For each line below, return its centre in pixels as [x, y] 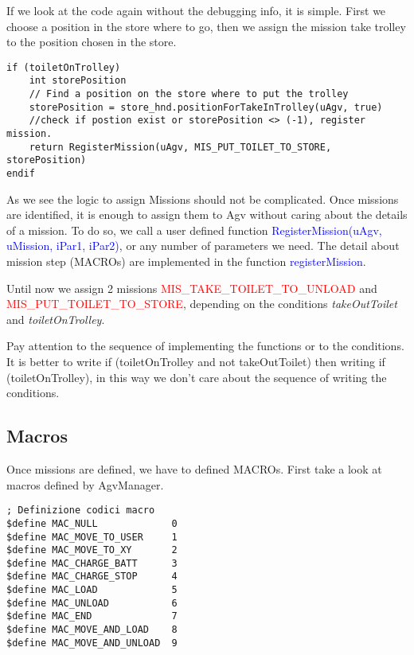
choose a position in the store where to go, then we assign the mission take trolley [206, 26]
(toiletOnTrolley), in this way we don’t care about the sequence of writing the [197, 377]
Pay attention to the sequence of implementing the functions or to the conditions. [205, 346]
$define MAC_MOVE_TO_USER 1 [92, 537]
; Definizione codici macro [81, 511]
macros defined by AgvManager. [85, 484]
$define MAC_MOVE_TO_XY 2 [92, 550]
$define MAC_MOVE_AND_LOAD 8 [92, 630]
